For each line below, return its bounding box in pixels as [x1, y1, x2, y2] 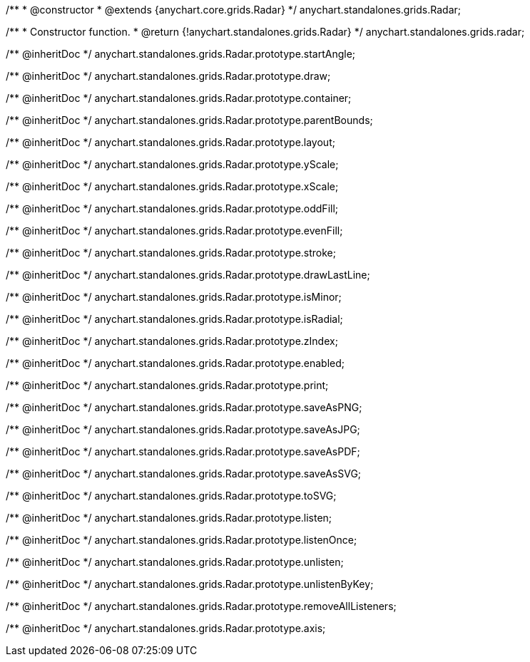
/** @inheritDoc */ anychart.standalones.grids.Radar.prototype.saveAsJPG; [6, 423, 360, 435]
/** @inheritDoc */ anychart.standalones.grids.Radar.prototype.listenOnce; [6, 534, 357, 546]
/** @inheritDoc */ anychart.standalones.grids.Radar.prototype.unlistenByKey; [6, 578, 374, 590]
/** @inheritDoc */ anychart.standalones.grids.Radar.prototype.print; [6, 379, 329, 391]
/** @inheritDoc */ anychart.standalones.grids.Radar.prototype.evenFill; [6, 224, 343, 237]
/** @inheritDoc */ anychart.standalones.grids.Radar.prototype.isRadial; [6, 313, 343, 325]
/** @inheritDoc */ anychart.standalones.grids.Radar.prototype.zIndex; [6, 335, 338, 347]
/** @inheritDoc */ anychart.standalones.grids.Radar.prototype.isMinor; [6, 291, 342, 303]
